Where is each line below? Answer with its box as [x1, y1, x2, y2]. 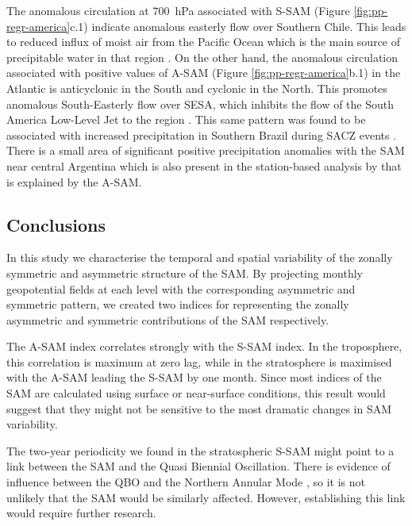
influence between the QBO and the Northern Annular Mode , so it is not [6, 474, 365, 490]
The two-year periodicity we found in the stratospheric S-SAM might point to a [6, 442, 395, 459]
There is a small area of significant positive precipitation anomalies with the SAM [6, 142, 405, 159]
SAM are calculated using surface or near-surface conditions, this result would [6, 385, 386, 401]
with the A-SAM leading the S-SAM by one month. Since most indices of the [6, 369, 382, 386]
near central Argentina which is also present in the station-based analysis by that [6, 157, 402, 174]
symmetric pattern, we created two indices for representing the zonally [6, 296, 349, 313]
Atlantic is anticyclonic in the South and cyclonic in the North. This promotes [6, 79, 387, 96]
